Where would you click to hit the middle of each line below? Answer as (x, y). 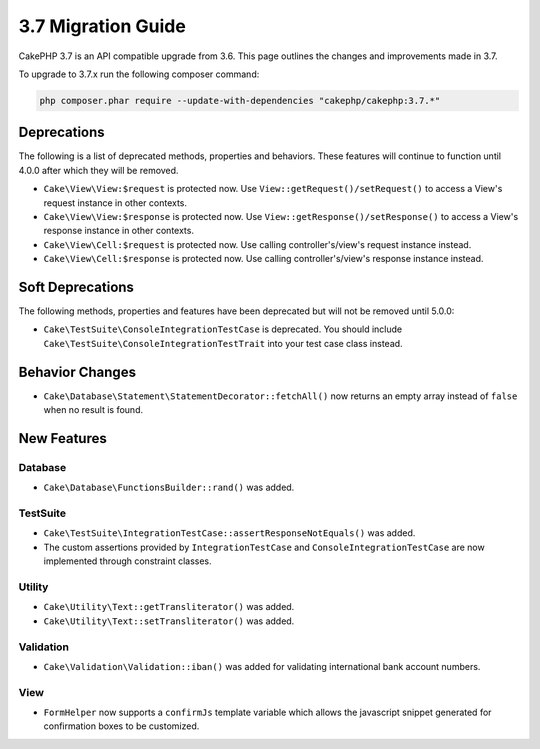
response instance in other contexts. (119, 231)
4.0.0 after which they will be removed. (98, 170)
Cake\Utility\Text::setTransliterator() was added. (169, 621)
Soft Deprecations (76, 286)
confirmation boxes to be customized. (121, 726)
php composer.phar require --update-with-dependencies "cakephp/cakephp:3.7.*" (240, 100)
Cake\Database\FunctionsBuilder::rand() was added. (169, 487)
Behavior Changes (77, 371)
